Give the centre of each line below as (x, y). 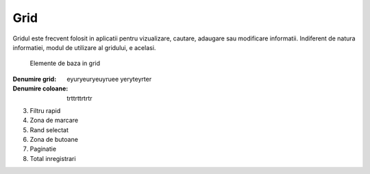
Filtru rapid (45, 110)
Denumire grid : (35, 79)
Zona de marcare (54, 121)
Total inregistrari (53, 158)
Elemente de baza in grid (65, 63)
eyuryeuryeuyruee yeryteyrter (109, 79)
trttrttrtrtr (79, 98)
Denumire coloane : (40, 88)
